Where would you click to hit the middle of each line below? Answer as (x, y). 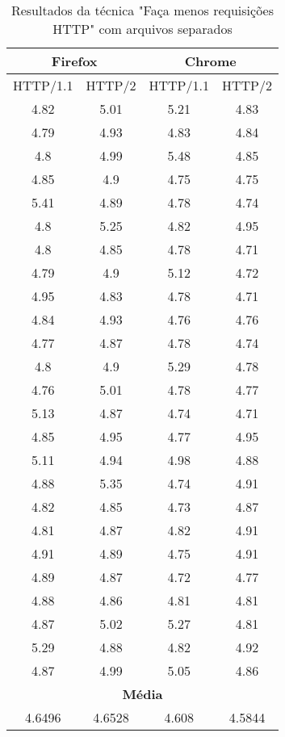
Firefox (74, 61)
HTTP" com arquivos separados (142, 29)
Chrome (210, 61)
